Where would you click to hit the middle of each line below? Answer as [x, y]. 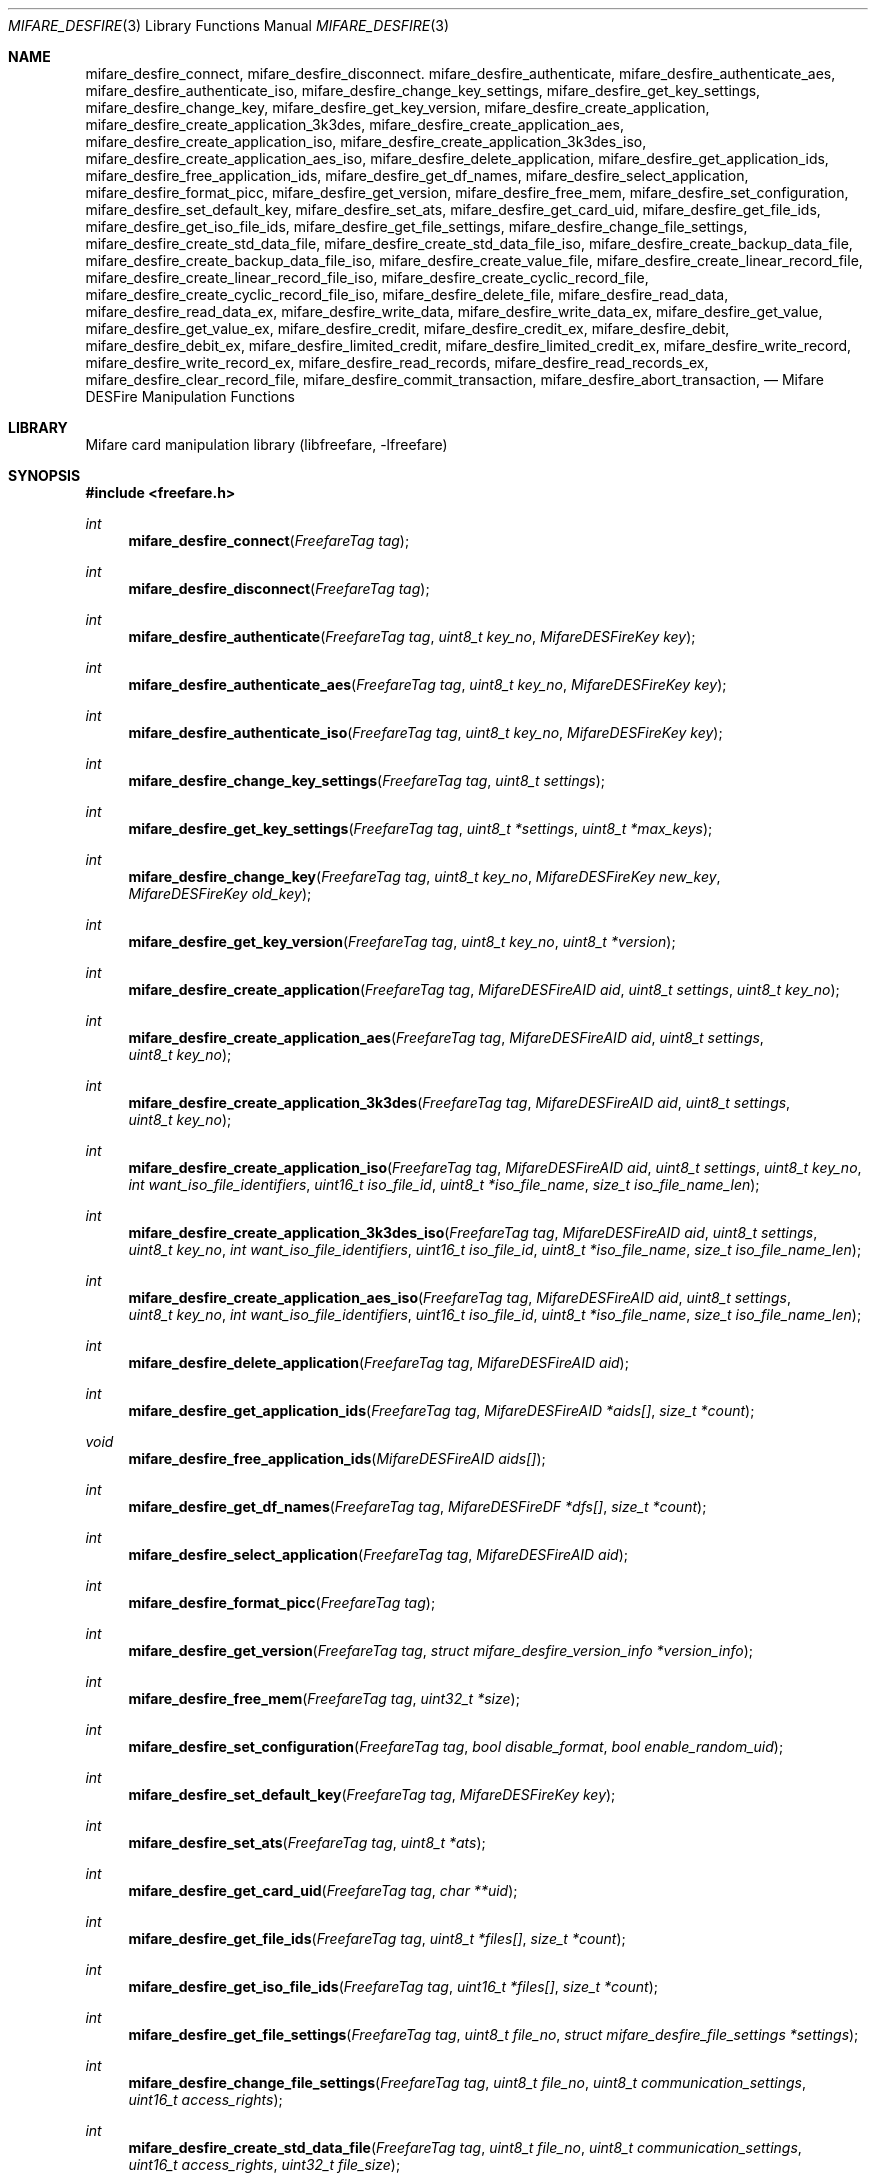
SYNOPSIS [44, 475]
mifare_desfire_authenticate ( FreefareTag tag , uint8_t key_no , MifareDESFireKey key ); [412, 636]
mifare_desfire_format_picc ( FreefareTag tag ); [282, 1602]
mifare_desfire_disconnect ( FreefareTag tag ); [279, 588]
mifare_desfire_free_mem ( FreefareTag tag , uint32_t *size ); [324, 1698]
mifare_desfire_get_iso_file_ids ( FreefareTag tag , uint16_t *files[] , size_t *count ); [393, 1986]
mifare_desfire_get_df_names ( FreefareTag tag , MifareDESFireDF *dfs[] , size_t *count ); [417, 1506]
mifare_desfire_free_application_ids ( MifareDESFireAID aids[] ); [337, 1458]
